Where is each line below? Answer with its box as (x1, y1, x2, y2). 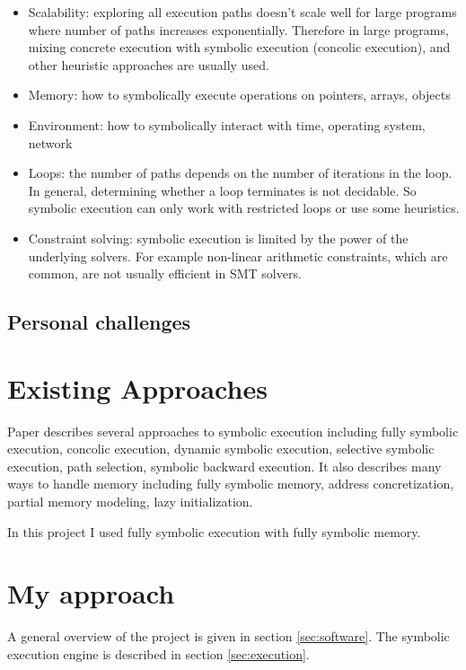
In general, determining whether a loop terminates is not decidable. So (28, 181, 417, 199)
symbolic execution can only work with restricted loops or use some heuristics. (28, 198, 460, 217)
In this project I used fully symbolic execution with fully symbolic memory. (7, 522, 421, 541)
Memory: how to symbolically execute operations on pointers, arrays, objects (28, 85, 451, 104)
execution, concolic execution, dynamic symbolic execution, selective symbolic (7, 439, 435, 458)
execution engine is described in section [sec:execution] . (7, 644, 310, 663)
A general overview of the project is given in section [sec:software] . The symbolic (7, 627, 450, 646)
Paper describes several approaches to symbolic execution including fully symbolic (7, 421, 459, 440)
